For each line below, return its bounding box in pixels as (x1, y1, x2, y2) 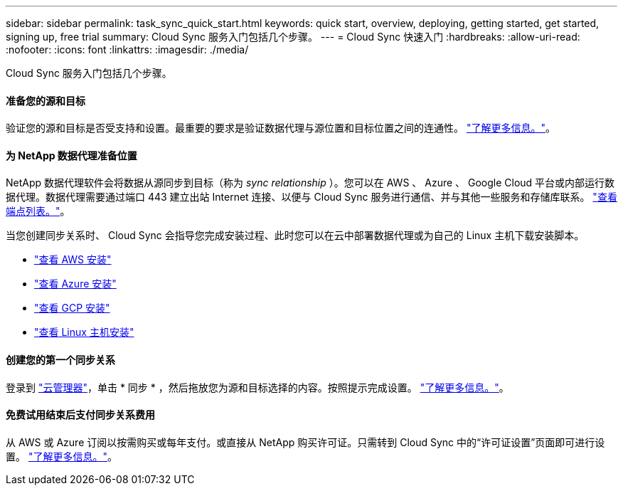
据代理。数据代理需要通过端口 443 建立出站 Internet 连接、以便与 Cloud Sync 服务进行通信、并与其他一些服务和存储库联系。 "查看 (6, 191, 617, 204)
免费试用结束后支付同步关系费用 (6, 408, 155, 421)
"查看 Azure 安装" (34, 278, 117, 290)
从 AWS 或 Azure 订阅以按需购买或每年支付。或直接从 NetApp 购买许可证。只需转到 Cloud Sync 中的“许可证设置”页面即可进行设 (6, 435, 605, 448)
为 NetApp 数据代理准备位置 (6, 149, 137, 162)
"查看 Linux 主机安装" (34, 326, 134, 339)
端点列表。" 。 (6, 205, 70, 218)
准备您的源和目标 (6, 94, 85, 107)
